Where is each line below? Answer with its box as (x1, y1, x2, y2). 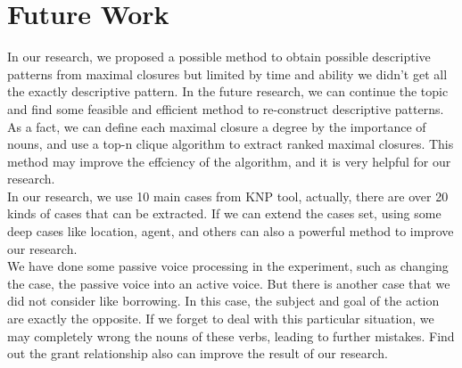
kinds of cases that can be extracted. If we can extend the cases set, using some (7, 204, 441, 223)
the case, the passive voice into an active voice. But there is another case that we (7, 274, 450, 292)
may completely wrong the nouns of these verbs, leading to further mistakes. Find (7, 326, 455, 345)
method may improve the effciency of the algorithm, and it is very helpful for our (7, 151, 451, 170)
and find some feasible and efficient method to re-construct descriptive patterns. (7, 99, 444, 118)
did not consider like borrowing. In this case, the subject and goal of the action (7, 291, 440, 310)
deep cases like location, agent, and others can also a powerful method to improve (7, 222, 454, 241)
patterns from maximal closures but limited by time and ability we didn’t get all (7, 64, 448, 83)
